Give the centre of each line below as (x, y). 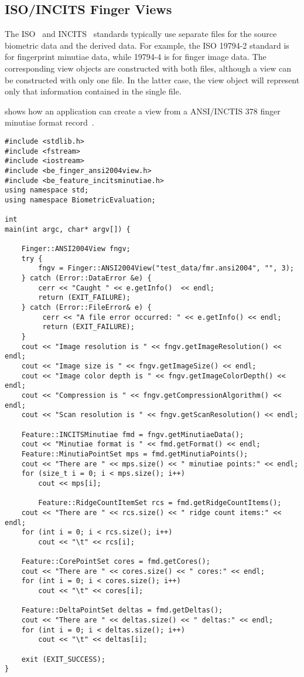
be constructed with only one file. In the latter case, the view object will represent (152, 79)
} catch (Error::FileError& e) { (86, 308)
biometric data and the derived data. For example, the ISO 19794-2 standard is (147, 45)
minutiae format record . (49, 122)
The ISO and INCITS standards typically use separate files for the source (141, 34)
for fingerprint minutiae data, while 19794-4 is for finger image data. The (136, 57)
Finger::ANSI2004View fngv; (76, 249)
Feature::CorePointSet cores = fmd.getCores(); (116, 562)
